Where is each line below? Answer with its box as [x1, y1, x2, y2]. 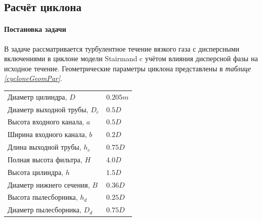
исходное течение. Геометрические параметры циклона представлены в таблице [4, 63, 251, 73]
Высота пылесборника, [8, 192, 78, 202]
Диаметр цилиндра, [8, 91, 67, 102]
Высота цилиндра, [8, 166, 64, 177]
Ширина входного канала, [8, 129, 87, 140]
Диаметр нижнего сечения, [8, 179, 90, 190]
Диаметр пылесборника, [8, 204, 81, 215]
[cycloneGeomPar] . [4, 73, 62, 83]
